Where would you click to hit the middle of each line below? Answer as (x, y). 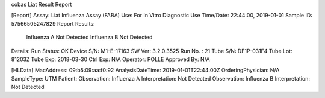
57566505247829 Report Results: (53, 23)
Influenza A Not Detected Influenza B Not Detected (89, 37)
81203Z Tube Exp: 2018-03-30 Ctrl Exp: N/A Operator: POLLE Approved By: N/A (110, 59)
